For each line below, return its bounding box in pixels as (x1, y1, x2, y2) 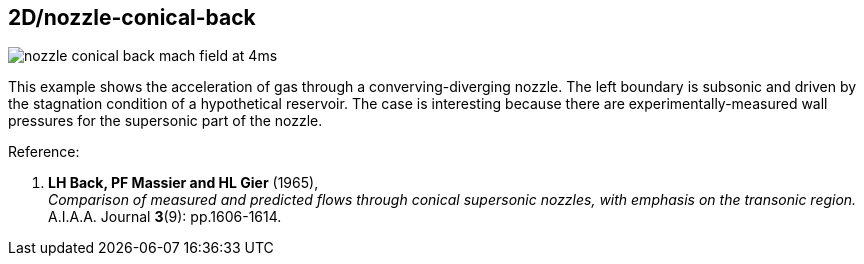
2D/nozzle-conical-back (8, 5, 256, 30)
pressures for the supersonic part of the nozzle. (8, 112, 323, 130)
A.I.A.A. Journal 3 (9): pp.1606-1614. (48, 208, 282, 226)
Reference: (8, 143, 80, 161)
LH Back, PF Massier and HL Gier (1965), (48, 174, 319, 192)
